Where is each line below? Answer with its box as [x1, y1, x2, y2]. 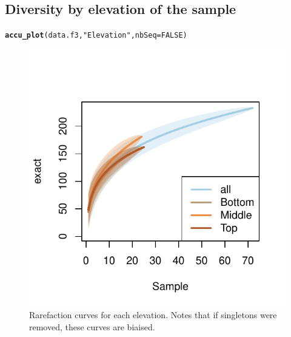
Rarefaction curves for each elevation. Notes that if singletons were [29, 308, 277, 321]
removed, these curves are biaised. [29, 321, 155, 333]
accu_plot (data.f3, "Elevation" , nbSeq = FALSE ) [5, 31, 187, 40]
